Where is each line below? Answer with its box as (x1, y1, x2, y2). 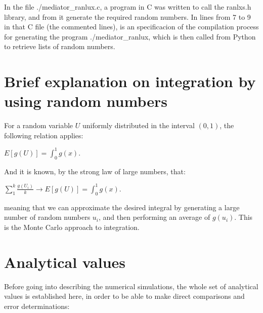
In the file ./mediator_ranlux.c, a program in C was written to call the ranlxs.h (4, 2, 251, 12)
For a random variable (4, 120, 73, 131)
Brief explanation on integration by (4, 71, 256, 92)
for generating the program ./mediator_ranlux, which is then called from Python (4, 31, 256, 42)
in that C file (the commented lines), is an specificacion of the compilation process (4, 21, 259, 32)
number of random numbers (4, 212, 91, 222)
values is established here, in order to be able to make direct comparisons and (4, 291, 245, 301)
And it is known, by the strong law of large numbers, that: (4, 166, 186, 176)
